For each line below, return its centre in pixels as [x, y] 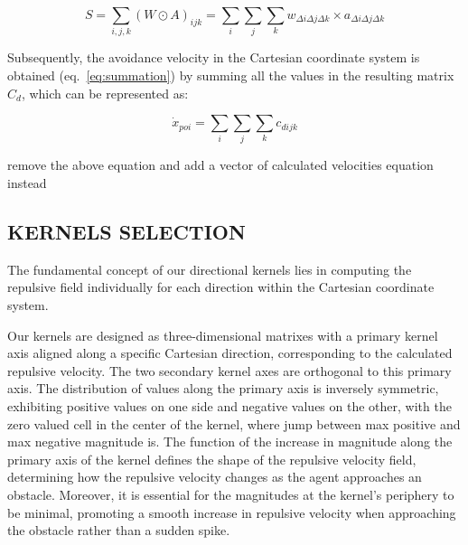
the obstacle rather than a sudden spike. [119, 530]
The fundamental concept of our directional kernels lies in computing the [210, 269]
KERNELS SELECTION [126, 232]
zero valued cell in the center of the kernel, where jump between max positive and [234, 423]
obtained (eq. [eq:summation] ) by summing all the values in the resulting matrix [231, 75]
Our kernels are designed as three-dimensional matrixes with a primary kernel [223, 335]
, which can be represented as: [105, 93]
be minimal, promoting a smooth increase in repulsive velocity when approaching [232, 512]
